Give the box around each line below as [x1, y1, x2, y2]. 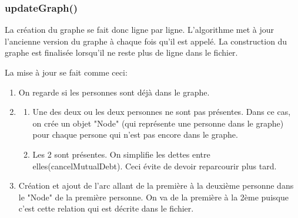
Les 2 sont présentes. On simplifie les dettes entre [32, 148, 210, 160]
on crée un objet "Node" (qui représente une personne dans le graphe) [32, 117, 284, 129]
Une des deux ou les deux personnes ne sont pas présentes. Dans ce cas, [32, 105, 291, 118]
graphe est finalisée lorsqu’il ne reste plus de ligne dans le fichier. [5, 46, 238, 59]
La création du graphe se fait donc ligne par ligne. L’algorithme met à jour [5, 23, 274, 36]
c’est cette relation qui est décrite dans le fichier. [18, 202, 194, 214]
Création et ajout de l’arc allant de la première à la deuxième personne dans [18, 179, 294, 192]
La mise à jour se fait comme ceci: [5, 66, 128, 78]
